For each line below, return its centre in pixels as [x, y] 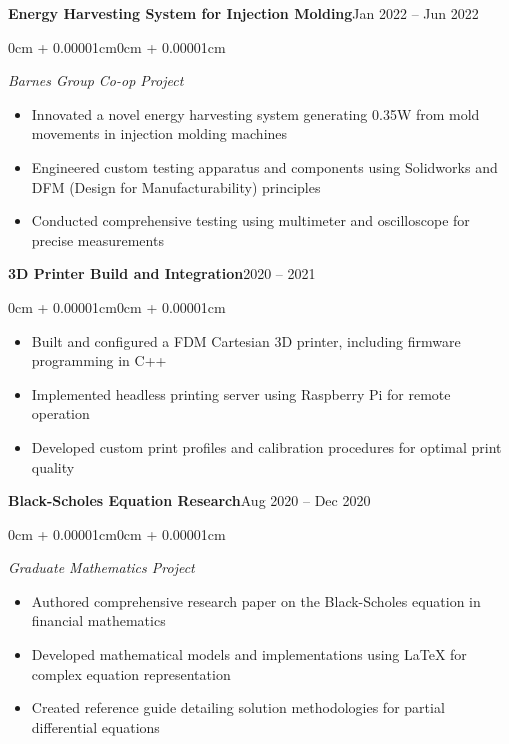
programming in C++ [99, 360]
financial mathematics [98, 620]
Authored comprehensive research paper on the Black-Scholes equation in [256, 600]
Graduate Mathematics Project [101, 567]
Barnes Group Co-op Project [96, 80]
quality [53, 466]
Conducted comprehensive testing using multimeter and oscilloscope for [250, 220]
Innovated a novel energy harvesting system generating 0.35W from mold [255, 113]
